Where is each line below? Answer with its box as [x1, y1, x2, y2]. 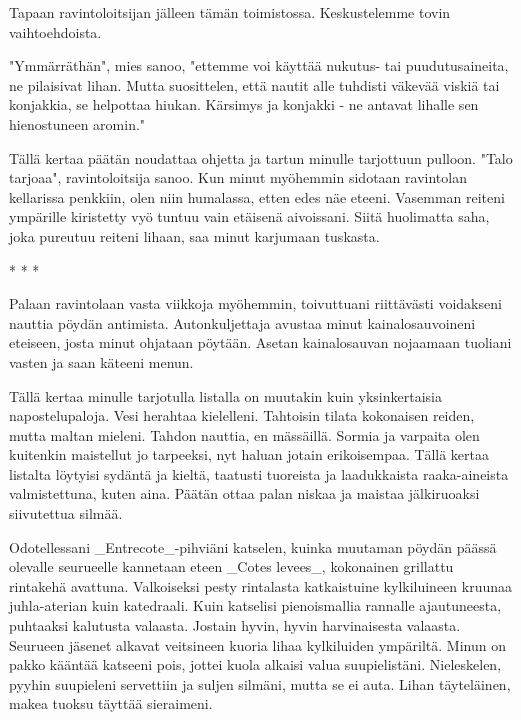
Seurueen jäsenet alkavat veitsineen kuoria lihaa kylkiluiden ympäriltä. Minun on [9, 634, 506, 655]
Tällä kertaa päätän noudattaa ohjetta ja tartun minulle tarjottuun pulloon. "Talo [9, 147, 513, 168]
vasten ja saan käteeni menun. [9, 351, 194, 372]
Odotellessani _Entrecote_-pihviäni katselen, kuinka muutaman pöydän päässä [9, 536, 497, 557]
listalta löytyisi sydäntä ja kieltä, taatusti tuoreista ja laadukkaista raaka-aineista [9, 463, 509, 484]
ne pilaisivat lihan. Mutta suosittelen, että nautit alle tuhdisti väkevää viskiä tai [9, 74, 500, 95]
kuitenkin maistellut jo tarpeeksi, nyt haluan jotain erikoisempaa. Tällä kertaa [9, 444, 489, 465]
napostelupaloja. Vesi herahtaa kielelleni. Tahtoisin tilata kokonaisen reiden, [9, 405, 475, 426]
